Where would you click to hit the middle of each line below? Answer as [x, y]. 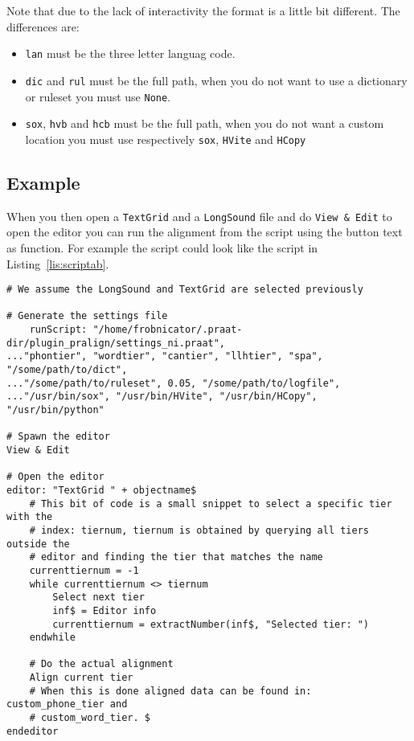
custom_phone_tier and [67, 704]
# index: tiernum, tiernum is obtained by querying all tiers [199, 530]
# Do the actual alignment [101, 664]
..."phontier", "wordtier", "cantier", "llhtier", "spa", [165, 356]
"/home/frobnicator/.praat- [168, 330]
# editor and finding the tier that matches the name [176, 557]
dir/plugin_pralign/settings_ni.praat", [116, 343]
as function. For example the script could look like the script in [162, 247]
